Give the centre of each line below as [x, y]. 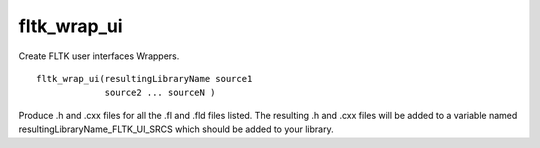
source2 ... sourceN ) [160, 93]
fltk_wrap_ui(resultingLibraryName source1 [144, 78]
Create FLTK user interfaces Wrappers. [99, 56]
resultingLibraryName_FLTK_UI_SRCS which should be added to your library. [176, 129]
